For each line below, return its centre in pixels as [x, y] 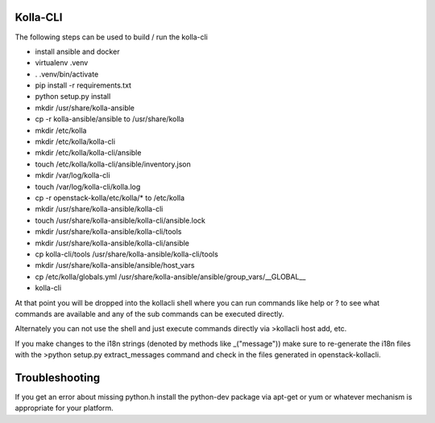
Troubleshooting [58, 378]
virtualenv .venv [62, 63]
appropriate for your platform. [64, 408]
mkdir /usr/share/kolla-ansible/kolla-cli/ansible [112, 243]
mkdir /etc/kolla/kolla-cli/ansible [88, 153]
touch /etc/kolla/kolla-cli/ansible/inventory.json [113, 164]
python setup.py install [73, 97]
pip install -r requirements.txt [83, 85]
